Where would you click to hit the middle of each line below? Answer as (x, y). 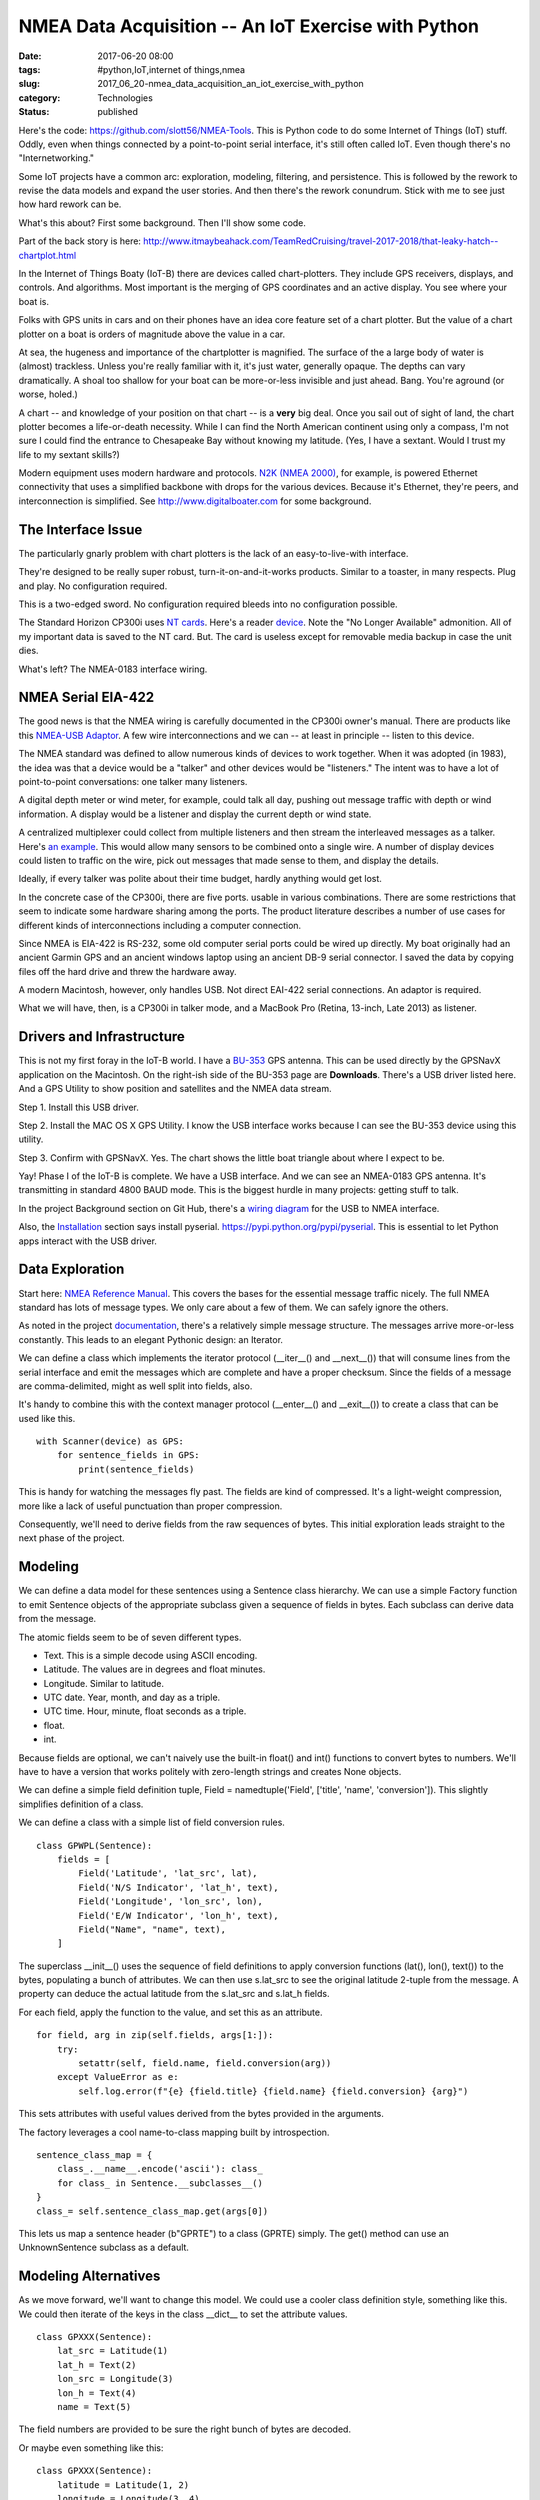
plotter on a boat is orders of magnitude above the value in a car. (151, 334)
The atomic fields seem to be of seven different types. (130, 1637)
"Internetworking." (56, 158)
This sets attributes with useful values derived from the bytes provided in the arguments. (201, 2114)
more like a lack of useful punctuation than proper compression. (150, 1506)
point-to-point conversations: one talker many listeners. (133, 781)
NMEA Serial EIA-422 (86, 697)
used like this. (47, 1418)
